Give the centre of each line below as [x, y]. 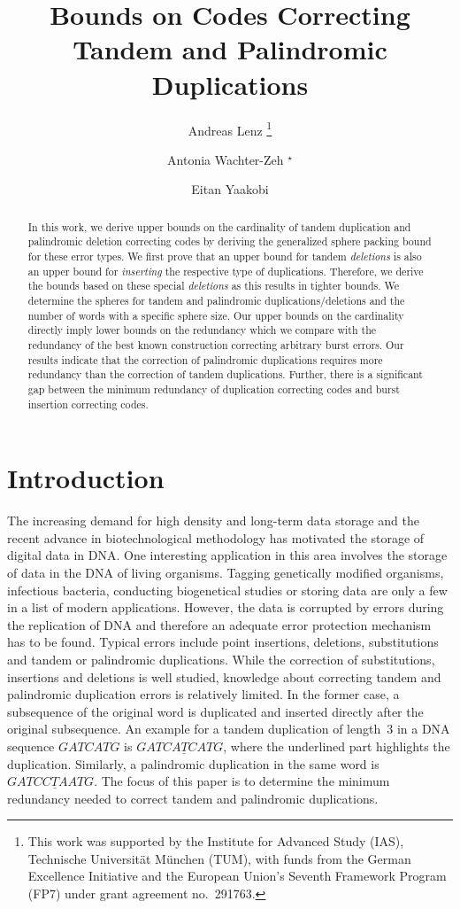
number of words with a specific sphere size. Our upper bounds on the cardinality [216, 315]
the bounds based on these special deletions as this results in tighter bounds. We [213, 286]
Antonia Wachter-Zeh [226, 159]
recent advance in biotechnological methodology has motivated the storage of [216, 537]
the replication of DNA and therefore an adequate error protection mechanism [219, 624]
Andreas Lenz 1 [230, 128]
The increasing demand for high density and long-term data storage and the [213, 521]
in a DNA [423, 729]
